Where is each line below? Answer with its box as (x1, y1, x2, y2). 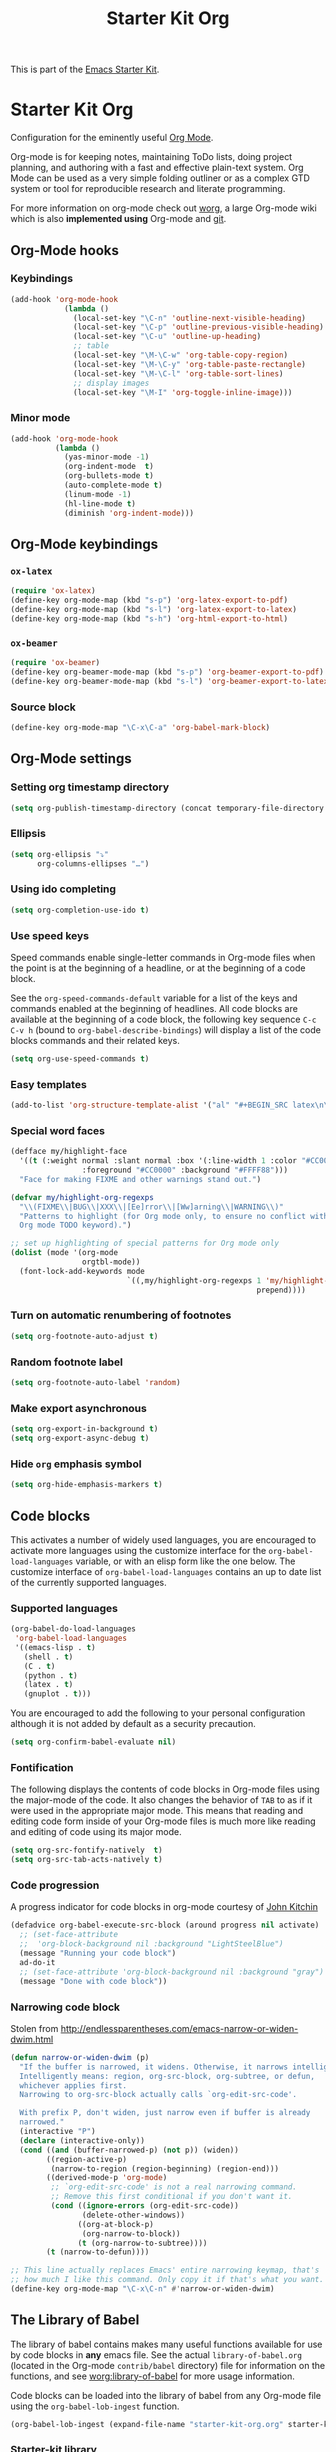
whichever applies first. (19, 2080, 128, 2091)
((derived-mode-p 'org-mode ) (46, 2173, 168, 2183)
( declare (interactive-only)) (19, 2135, 145, 2146)
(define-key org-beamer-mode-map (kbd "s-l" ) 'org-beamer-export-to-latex (10, 676, 329, 686)
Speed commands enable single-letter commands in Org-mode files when (10, 951, 316, 963)
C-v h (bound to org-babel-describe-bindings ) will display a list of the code (10, 1023, 322, 1036)
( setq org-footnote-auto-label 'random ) (10, 1378, 182, 1388)
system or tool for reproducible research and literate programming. (10, 183, 286, 195)
